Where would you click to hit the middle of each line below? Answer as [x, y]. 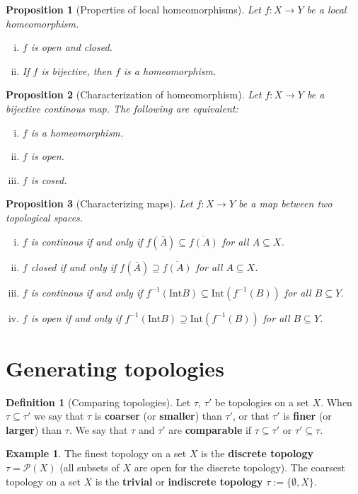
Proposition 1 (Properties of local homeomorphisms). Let [133, 9]
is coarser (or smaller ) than [158, 416]
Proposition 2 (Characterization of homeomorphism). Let [134, 94]
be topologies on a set [262, 402]
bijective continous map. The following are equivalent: [122, 108]
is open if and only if [76, 317]
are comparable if [210, 429]
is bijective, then [76, 70]
